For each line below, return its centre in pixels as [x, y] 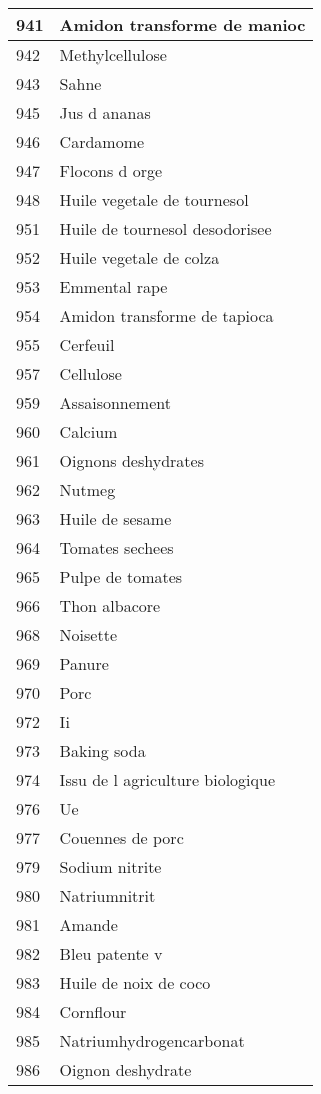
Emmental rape [113, 286]
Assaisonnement [115, 402]
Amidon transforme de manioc [182, 24]
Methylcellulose [113, 54]
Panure [84, 663]
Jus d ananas [105, 112]
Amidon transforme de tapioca [166, 315]
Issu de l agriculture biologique [167, 779]
